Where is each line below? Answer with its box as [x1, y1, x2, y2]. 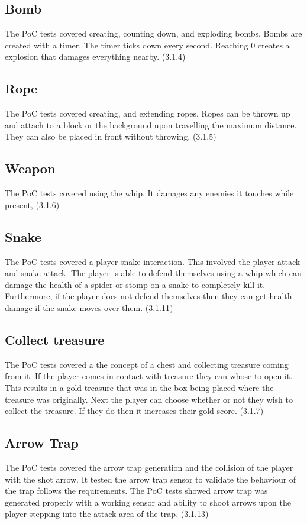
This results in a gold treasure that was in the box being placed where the [5, 381, 274, 393]
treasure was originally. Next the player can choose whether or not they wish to [5, 393, 293, 405]
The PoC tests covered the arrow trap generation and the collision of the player [5, 461, 293, 473]
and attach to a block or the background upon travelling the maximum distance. [5, 118, 297, 131]
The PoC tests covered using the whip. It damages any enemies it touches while [5, 187, 294, 199]
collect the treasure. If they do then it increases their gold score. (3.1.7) [5, 405, 264, 417]
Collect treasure [5, 330, 105, 348]
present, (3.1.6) [5, 198, 60, 211]
